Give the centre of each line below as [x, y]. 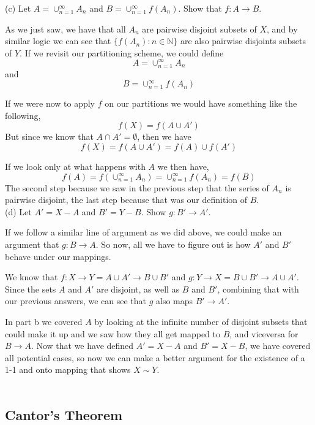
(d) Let [18, 211]
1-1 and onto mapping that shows [68, 369]
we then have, [183, 166]
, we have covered [278, 346]
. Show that [200, 8]
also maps [175, 301]
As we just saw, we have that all [65, 29]
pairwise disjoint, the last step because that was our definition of [126, 200]
